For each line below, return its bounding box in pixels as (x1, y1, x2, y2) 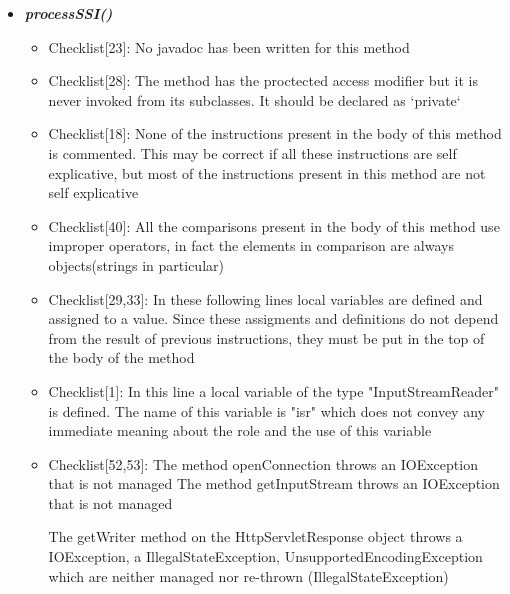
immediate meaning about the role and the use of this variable (48, 420, 432, 441)
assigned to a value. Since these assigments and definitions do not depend (48, 308, 499, 329)
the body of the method (48, 347, 195, 368)
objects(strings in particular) (48, 254, 224, 275)
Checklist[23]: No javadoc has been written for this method (48, 36, 410, 57)
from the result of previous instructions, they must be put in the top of (48, 327, 485, 348)
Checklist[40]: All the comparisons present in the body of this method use (48, 215, 500, 236)
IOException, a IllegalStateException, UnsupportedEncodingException (48, 546, 483, 567)
